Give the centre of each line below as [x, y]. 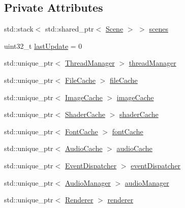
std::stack [19, 29]
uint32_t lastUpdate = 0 [43, 46]
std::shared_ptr [70, 29]
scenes [159, 29]
